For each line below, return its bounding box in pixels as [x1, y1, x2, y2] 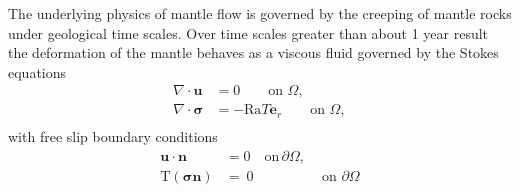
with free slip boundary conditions [8, 125, 218, 146]
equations [8, 61, 67, 82]
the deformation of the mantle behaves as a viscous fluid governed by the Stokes [8, 42, 499, 63]
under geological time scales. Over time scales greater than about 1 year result [8, 22, 489, 43]
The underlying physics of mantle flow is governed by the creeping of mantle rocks [8, 3, 512, 23]
